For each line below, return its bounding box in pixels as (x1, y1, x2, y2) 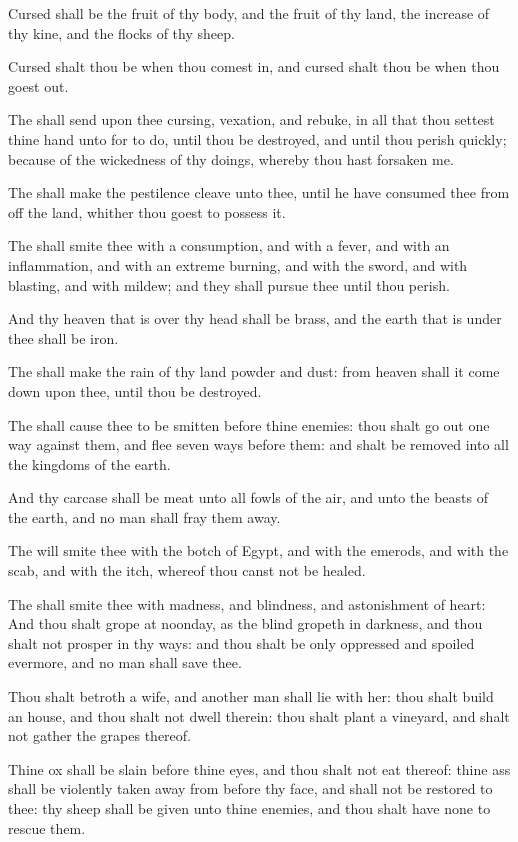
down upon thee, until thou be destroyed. (8, 380, 262, 401)
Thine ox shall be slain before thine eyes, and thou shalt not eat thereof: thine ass (8, 758, 511, 779)
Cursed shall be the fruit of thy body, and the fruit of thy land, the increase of (8, 3, 490, 23)
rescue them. (8, 817, 86, 838)
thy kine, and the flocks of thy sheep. (8, 22, 235, 43)
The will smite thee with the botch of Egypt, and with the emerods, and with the (8, 540, 509, 561)
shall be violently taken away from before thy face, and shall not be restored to (8, 778, 493, 799)
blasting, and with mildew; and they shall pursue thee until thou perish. (8, 274, 450, 295)
